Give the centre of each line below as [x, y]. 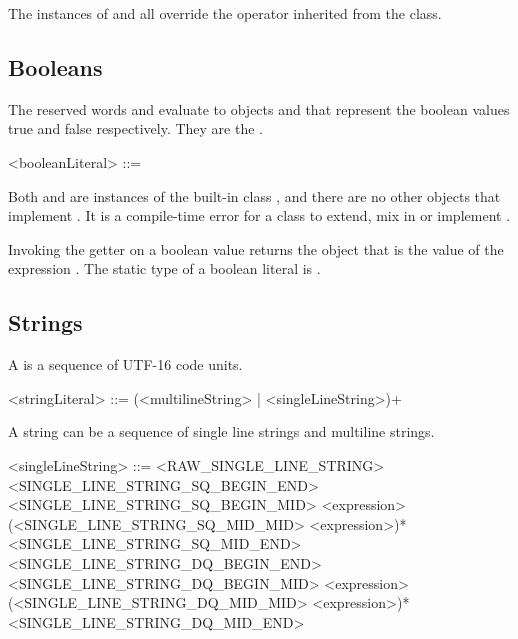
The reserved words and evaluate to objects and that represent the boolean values [259, 108]
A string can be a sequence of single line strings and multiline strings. [221, 431]
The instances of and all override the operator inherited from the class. [225, 13]
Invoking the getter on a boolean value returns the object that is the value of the [256, 248]
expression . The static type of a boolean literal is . [164, 268]
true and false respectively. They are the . [135, 128]
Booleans [55, 66]
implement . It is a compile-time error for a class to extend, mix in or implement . [259, 215]
